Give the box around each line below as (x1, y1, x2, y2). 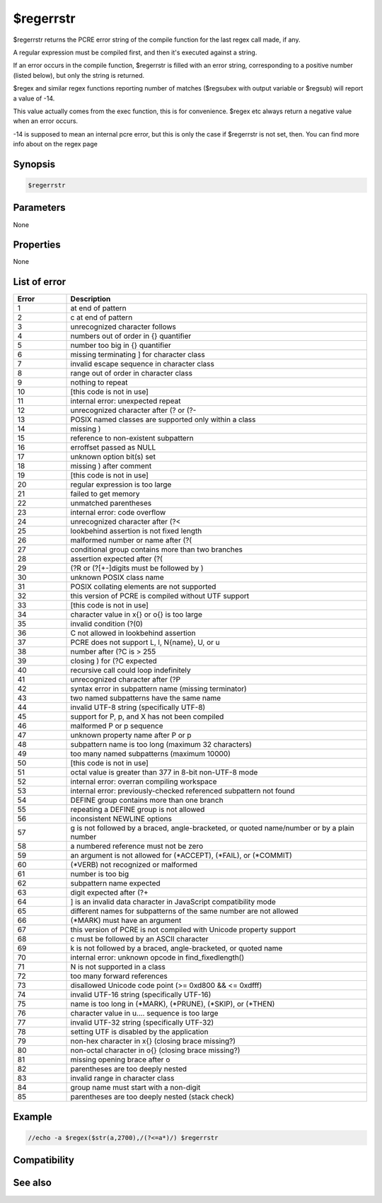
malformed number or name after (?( (70, 535, 192, 545)
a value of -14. (13, 94, 55, 103)
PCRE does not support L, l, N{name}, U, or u (70, 637, 221, 647)
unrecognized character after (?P (70, 675, 180, 685)
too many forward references (70, 971, 168, 981)
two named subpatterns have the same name (70, 693, 221, 703)
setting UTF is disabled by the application (70, 1027, 209, 1037)
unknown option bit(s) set (70, 452, 156, 462)
